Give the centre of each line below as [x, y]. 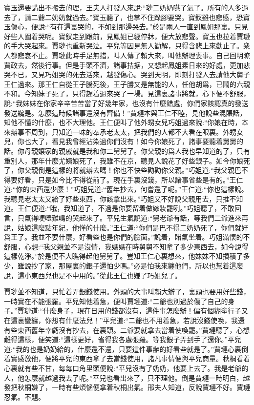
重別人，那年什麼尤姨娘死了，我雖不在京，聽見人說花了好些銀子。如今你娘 [124, 160]
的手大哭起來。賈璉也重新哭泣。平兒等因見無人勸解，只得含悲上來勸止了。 [124, 46]
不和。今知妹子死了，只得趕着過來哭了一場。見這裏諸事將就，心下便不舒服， [127, 93]
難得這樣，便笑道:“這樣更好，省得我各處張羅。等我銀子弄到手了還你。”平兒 [123, 339]
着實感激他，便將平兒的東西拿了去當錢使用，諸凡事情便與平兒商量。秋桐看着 [127, 358]
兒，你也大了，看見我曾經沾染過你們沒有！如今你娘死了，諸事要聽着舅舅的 [124, 141]
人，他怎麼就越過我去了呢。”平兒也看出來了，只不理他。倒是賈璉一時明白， [124, 377]
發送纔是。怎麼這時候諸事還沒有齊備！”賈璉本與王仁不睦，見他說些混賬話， [125, 112]
